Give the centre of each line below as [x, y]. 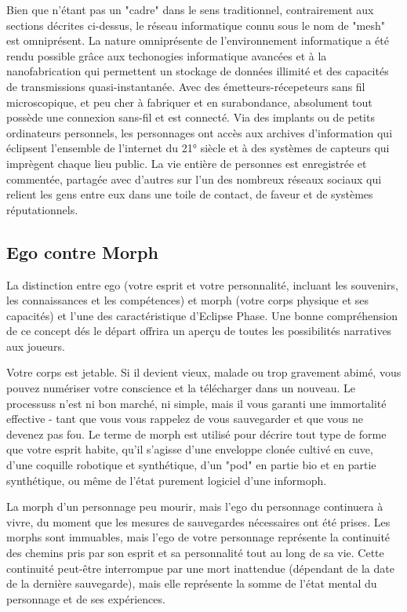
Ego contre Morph [82, 251]
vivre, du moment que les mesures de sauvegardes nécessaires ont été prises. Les [198, 521]
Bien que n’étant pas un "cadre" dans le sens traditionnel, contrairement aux [190, 9]
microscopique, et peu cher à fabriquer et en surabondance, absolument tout [189, 102]
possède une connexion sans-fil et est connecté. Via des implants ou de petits [191, 117]
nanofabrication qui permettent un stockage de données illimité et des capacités [198, 71]
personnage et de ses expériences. [86, 598]
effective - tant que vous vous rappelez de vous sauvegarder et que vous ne [185, 419]
